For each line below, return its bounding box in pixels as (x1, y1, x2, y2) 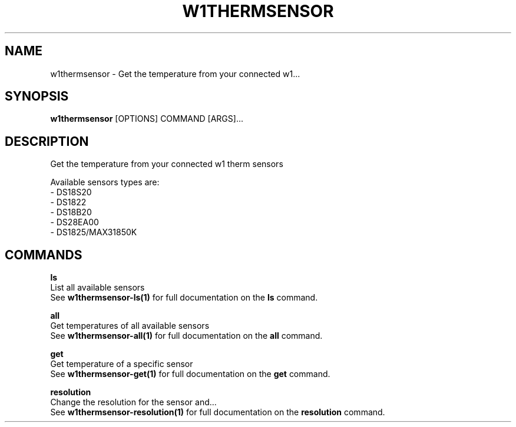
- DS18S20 (50, 187, 92, 198)
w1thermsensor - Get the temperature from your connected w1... (50, 68, 300, 79)
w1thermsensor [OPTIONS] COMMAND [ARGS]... (50, 114, 244, 124)
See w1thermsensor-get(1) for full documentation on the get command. (50, 369, 330, 379)
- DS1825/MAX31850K (50, 227, 137, 238)
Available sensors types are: (50, 177, 160, 188)
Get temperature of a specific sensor (50, 359, 193, 369)
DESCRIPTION (5, 134, 89, 149)
